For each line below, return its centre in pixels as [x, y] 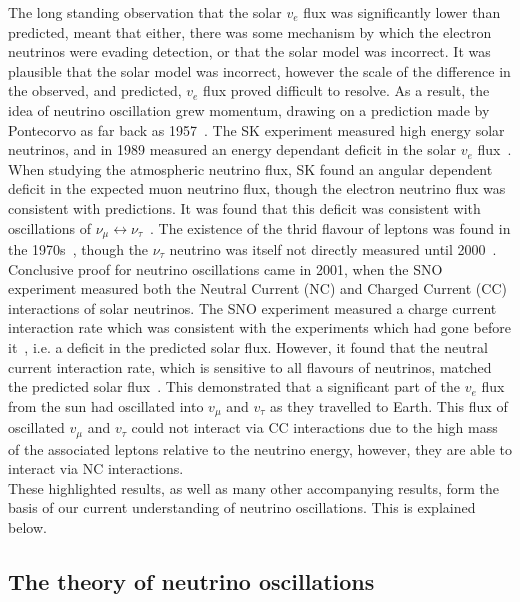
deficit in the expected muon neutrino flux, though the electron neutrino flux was [257, 188]
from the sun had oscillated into [106, 405]
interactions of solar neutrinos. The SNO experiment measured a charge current [252, 307]
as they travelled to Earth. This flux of [389, 405]
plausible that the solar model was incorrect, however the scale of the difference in [259, 70]
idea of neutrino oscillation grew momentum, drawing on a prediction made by [249, 109]
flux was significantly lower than [402, 12]
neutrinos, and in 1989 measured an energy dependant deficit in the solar [232, 149]
